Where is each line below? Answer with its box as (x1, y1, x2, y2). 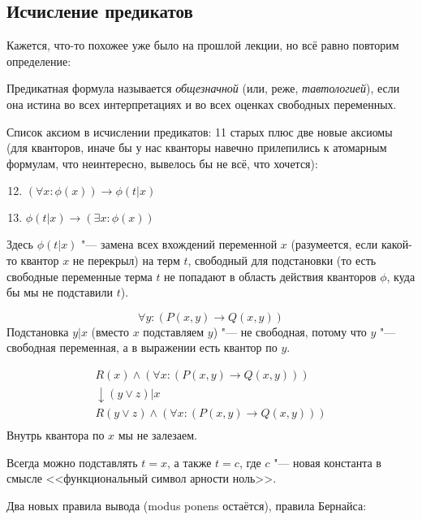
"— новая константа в (273, 453, 381, 470)
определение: (6, 52, 71, 69)
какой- (381, 236, 412, 253)
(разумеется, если (291, 236, 378, 253)
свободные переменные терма (6, 267, 153, 284)
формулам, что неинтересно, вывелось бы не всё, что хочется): (6, 154, 318, 171)
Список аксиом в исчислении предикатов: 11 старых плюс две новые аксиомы (6, 123, 393, 140)
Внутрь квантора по (6, 427, 105, 444)
